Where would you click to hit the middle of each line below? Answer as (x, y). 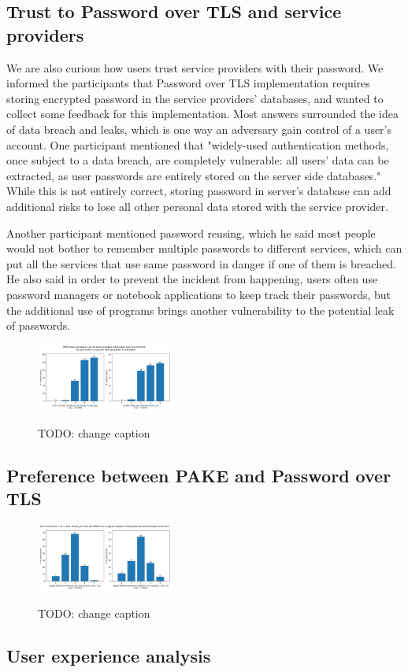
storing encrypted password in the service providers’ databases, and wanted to (195, 98)
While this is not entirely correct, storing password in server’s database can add (199, 191)
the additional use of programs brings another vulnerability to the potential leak (200, 310)
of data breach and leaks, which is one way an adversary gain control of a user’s (199, 129)
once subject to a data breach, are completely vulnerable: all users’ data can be (198, 160)
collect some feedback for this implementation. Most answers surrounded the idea (202, 114)
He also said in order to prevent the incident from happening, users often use (192, 279)
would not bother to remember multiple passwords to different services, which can (204, 248)
